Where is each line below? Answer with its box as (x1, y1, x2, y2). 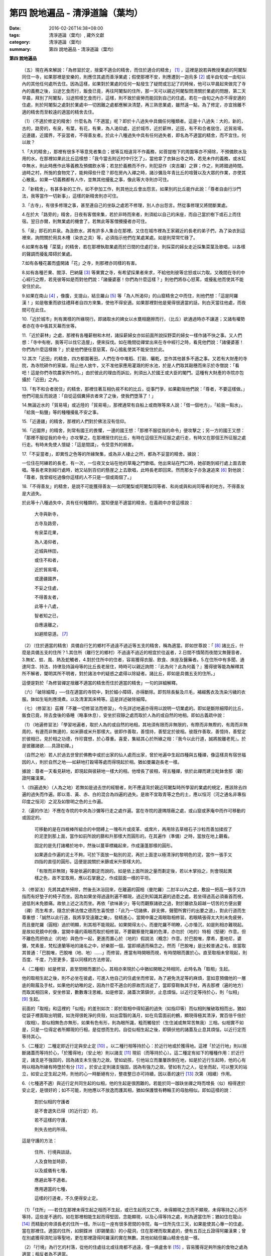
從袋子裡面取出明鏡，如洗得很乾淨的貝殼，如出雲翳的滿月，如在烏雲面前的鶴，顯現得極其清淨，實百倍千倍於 (22, 1012, 246, 1018)
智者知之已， (34, 612, 61, 618)
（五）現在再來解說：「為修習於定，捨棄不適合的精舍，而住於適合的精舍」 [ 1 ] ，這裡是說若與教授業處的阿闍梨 (22, 67, 247, 73)
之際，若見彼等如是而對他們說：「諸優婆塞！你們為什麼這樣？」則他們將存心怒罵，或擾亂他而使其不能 (35, 276, 244, 282)
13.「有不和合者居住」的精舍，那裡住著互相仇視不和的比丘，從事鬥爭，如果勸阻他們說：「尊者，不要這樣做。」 (22, 386, 248, 392)
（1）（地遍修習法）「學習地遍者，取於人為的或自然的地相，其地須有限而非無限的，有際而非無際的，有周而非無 (22, 721, 248, 727)
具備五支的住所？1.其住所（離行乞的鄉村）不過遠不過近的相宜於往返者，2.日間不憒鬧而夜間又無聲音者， (30, 650, 244, 656)
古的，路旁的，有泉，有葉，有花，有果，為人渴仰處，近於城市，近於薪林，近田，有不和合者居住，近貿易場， (22, 125, 246, 131)
